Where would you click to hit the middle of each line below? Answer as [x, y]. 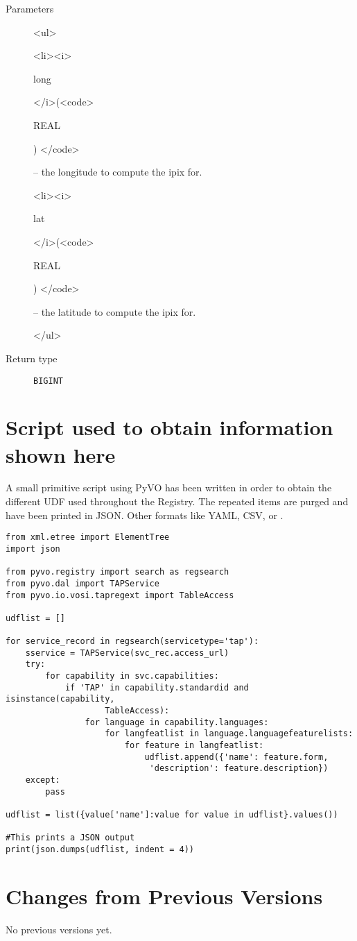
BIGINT [48, 381]
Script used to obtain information [169, 427]
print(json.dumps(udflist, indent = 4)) [100, 849]
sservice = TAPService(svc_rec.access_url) [127, 653]
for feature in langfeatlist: [194, 746]
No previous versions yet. [59, 929]
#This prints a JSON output [70, 838]
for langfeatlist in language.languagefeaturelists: [229, 734]
